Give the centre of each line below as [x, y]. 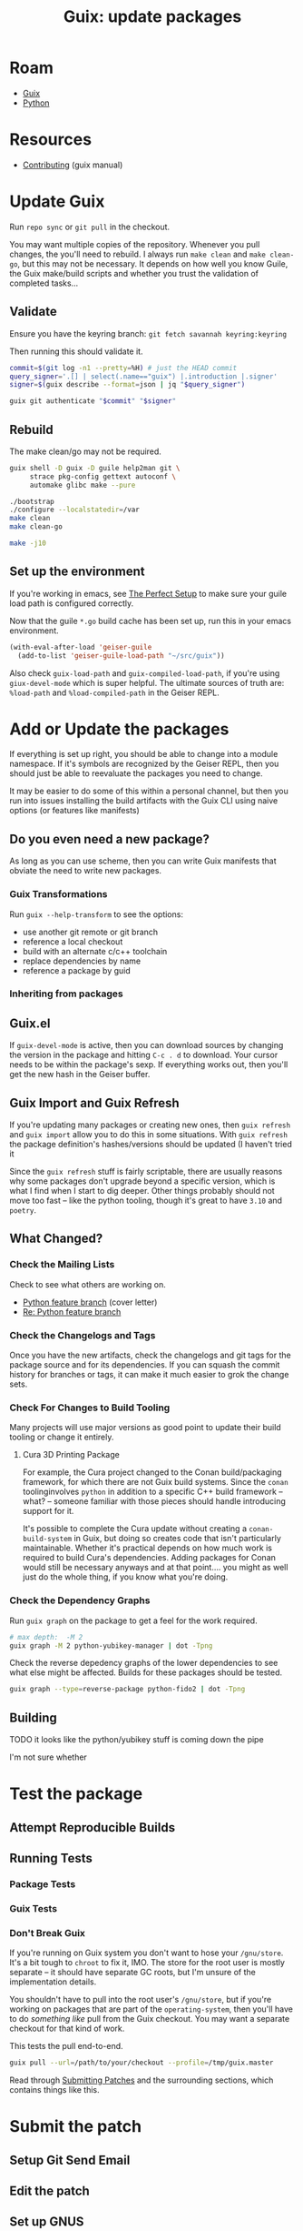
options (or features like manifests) [75, 811]
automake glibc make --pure [83, 485]
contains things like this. [54, 2090]
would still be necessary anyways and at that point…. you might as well [155, 1568]
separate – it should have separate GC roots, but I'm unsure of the [132, 1973]
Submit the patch [76, 2127]
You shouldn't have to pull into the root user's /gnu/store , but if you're [141, 2000]
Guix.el [30, 1023]
